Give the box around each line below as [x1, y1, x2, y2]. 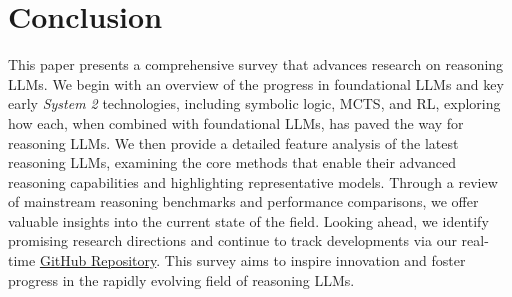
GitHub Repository [39, 250, 157, 271]
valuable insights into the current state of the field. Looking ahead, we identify [8, 210, 489, 231]
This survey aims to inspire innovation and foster [164, 250, 466, 271]
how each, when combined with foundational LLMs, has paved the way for [8, 112, 464, 133]
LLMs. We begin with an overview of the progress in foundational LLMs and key [8, 73, 504, 94]
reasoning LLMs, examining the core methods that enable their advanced [8, 152, 456, 173]
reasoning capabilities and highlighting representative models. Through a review [8, 171, 498, 192]
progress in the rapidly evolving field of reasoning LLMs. [8, 269, 355, 290]
